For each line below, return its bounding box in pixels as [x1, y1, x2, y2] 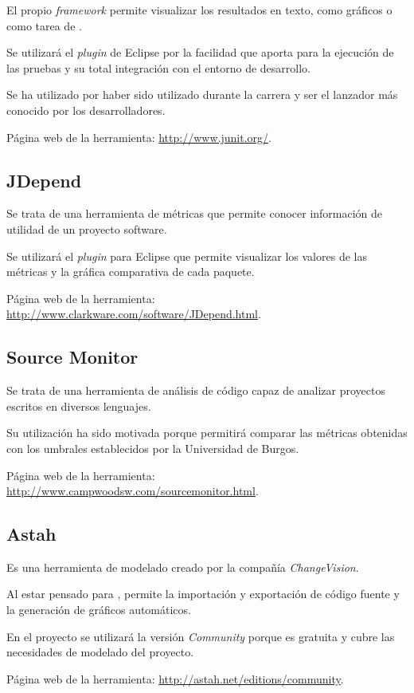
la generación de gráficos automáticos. [6, 601, 191, 618]
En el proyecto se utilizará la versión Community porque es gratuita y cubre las [6, 628, 395, 644]
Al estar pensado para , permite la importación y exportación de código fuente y [6, 585, 400, 602]
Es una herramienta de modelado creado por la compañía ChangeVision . [6, 558, 359, 575]
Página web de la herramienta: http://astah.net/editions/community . [6, 670, 344, 687]
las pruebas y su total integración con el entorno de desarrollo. [6, 59, 311, 76]
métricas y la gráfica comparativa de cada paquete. [6, 263, 255, 280]
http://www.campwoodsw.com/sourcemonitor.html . [6, 482, 259, 499]
